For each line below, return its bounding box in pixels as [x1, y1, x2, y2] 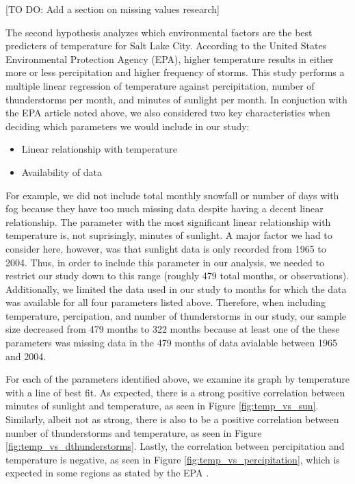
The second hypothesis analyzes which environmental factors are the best [5, 25, 313, 39]
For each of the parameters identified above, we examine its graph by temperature [5, 372, 350, 386]
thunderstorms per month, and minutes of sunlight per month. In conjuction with [5, 92, 347, 106]
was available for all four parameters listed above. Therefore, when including [5, 295, 326, 309]
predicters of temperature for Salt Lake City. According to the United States [5, 38, 327, 53]
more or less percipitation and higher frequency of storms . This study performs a [5, 65, 345, 79]
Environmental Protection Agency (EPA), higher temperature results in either [5, 51, 334, 66]
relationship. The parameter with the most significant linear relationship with [5, 214, 331, 229]
